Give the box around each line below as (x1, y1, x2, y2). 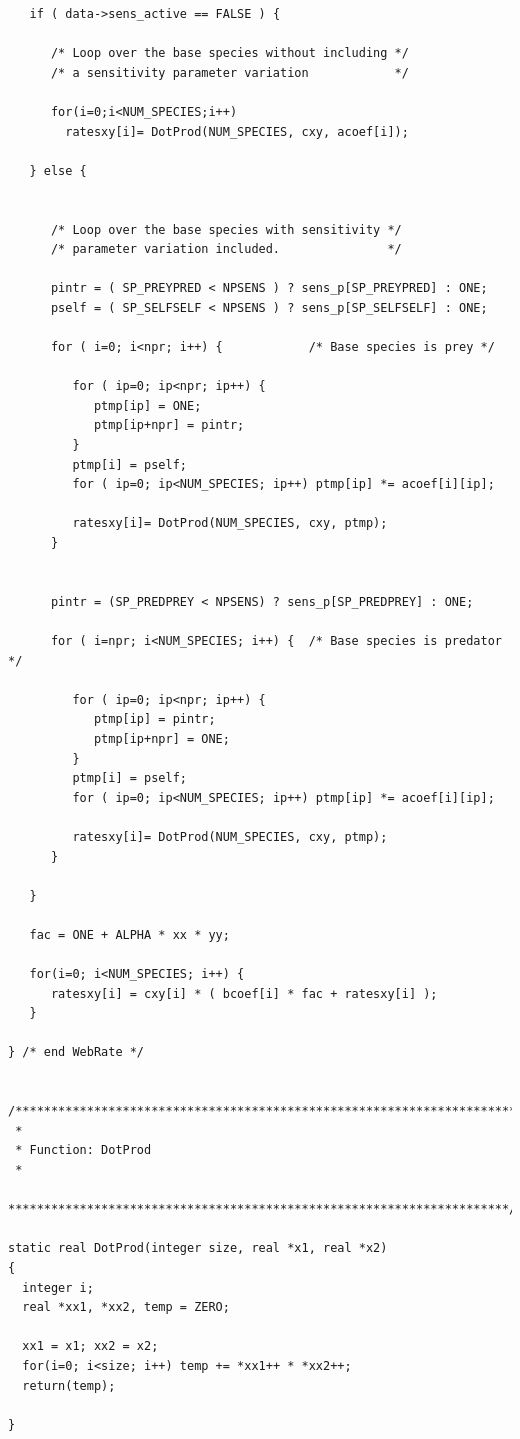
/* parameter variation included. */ (50, 242, 402, 257)
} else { (29, 163, 87, 178)
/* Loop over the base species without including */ (50, 46, 409, 61)
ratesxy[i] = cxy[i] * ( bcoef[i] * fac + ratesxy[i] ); (50, 986, 438, 1001)
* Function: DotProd (15, 1143, 152, 1158)
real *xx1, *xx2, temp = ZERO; (22, 1300, 230, 1315)
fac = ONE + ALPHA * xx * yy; (29, 927, 230, 942)
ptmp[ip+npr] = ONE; (93, 731, 230, 746)
